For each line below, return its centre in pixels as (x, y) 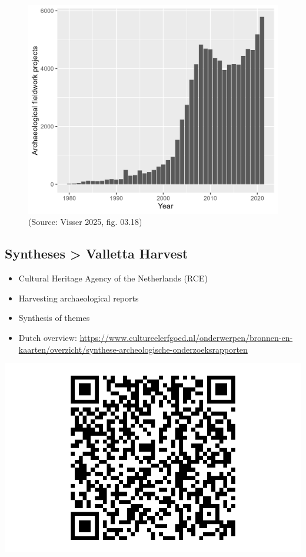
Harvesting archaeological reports (79, 298)
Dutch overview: (48, 338)
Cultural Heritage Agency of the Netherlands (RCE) (113, 278)
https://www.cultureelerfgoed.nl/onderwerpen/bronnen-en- (186, 338)
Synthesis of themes (54, 318)
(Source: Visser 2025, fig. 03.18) (85, 222)
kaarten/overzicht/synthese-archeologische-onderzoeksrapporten (133, 349)
